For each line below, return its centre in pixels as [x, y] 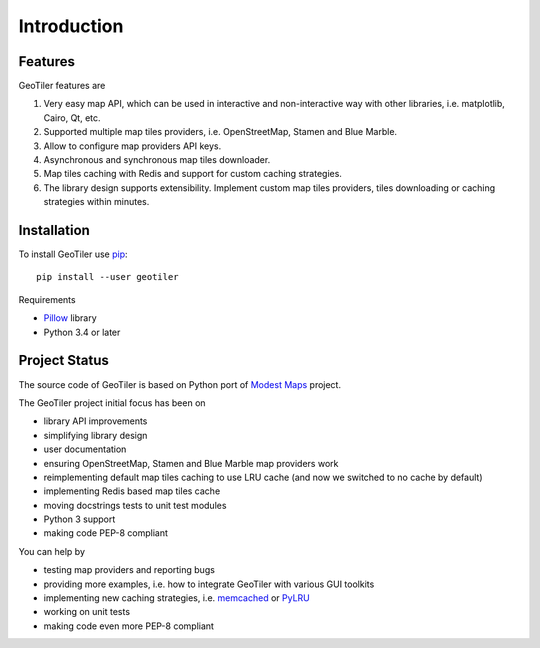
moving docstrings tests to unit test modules [135, 505]
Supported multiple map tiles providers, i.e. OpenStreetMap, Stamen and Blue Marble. [220, 132]
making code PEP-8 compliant [106, 533]
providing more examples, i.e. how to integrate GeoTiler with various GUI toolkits [209, 584]
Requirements [47, 299]
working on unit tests [86, 612]
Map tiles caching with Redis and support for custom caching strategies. [192, 174]
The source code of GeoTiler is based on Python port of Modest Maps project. [180, 384]
